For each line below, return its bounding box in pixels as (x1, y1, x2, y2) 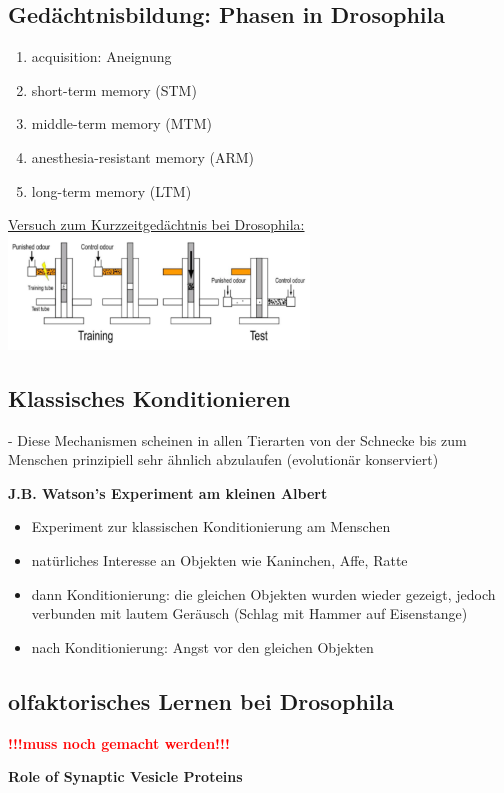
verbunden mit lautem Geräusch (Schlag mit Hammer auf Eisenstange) (31, 603, 468, 624)
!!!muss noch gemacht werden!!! (8, 732, 230, 753)
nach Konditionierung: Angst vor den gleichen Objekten (31, 636, 374, 657)
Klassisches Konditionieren (8, 382, 291, 413)
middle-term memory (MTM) (31, 113, 212, 134)
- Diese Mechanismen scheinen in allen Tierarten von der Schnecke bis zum (8, 429, 467, 450)
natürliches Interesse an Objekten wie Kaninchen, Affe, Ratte (31, 549, 408, 570)
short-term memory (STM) (31, 79, 197, 100)
